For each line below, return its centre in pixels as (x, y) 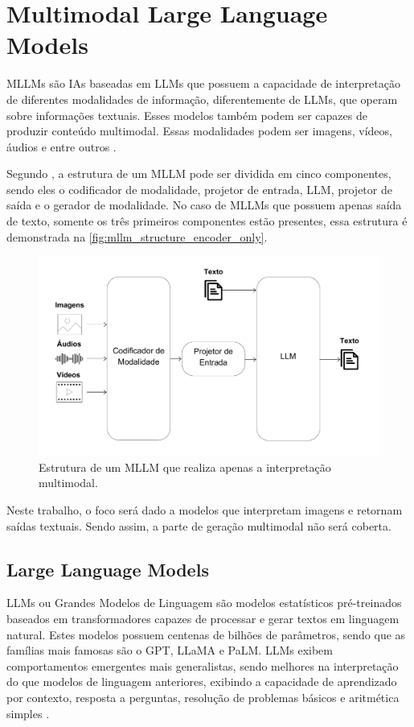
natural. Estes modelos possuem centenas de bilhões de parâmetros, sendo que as (206, 634)
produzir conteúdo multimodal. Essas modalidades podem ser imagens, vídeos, (199, 131)
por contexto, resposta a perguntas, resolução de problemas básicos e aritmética (203, 697)
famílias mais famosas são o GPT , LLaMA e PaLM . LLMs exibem (170, 650)
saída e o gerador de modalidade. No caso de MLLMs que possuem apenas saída (204, 205)
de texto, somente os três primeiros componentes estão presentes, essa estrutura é (207, 221)
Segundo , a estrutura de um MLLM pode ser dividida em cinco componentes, (199, 173)
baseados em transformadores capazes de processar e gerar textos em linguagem (203, 619)
